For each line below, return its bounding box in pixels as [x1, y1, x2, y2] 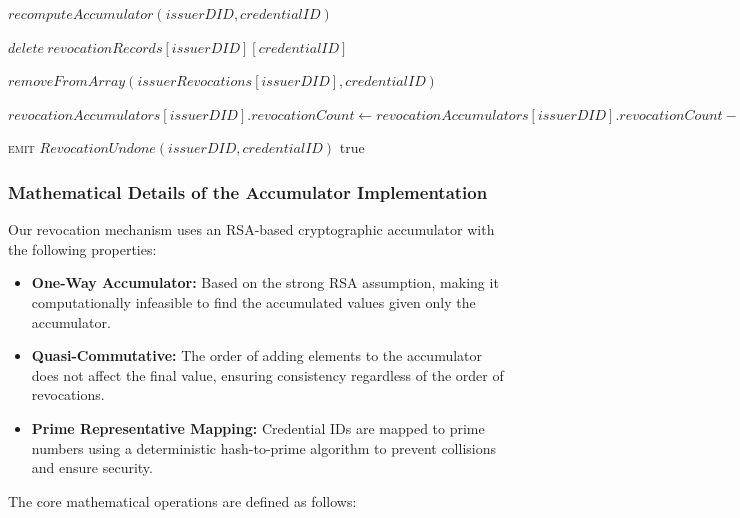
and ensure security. [31, 457, 153, 478]
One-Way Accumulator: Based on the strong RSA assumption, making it [31, 272, 499, 293]
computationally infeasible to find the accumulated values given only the [31, 291, 476, 312]
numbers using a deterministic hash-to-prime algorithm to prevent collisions [31, 437, 497, 458]
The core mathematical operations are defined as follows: [8, 490, 357, 511]
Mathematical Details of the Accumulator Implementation [8, 179, 488, 204]
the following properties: [8, 238, 157, 259]
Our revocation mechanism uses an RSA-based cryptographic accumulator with [8, 219, 495, 240]
